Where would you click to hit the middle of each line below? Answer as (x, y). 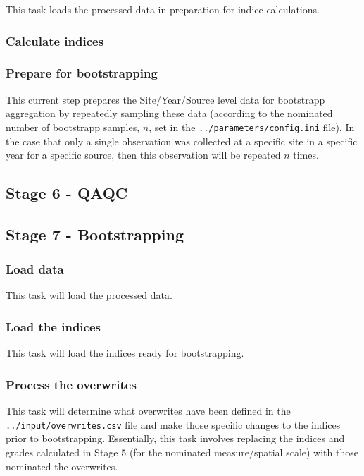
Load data (35, 269)
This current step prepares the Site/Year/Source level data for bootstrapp (165, 99)
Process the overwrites (71, 384)
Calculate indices (55, 41)
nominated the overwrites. (62, 466)
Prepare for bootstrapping (82, 73)
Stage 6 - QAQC (67, 193)
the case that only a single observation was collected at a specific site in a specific (182, 141)
